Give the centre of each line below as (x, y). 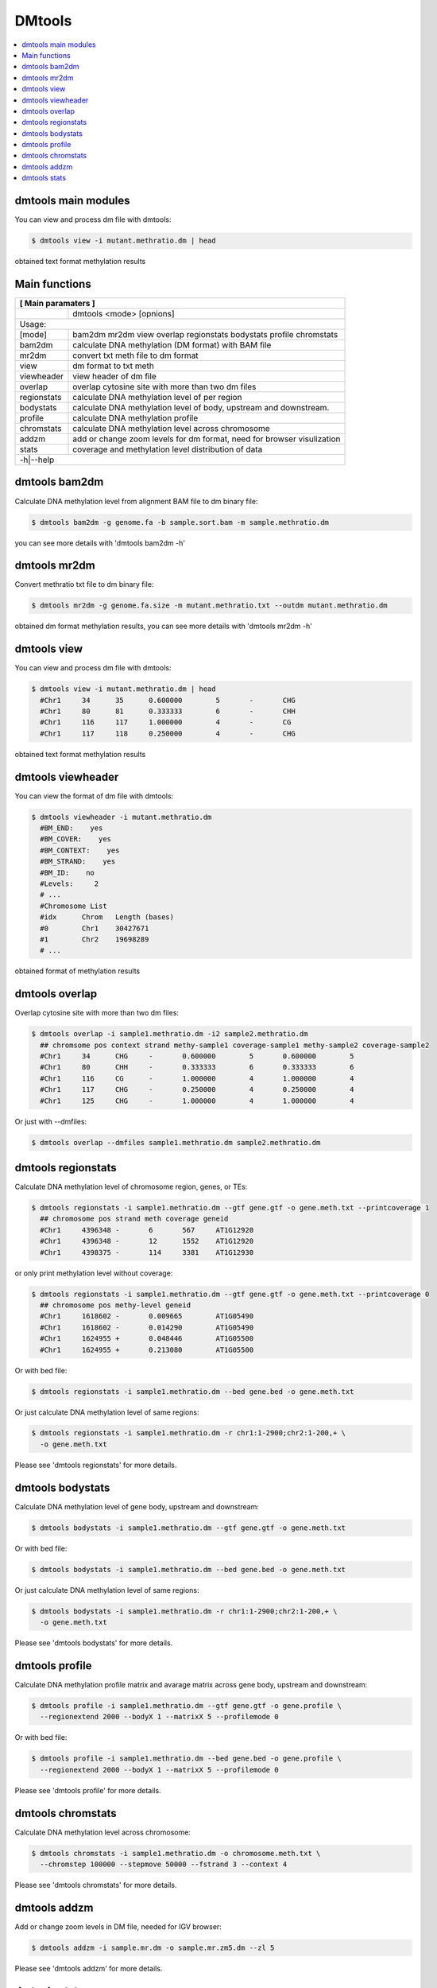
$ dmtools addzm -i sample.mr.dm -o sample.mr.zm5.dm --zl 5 (153, 1947)
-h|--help (37, 460)
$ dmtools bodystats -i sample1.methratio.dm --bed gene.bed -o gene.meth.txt (188, 1569)
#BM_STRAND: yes (78, 862)
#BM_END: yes (72, 828)
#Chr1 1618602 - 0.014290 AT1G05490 (147, 1327)
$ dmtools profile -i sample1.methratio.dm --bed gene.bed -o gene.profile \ (186, 1759)
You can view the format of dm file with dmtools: (94, 796)
